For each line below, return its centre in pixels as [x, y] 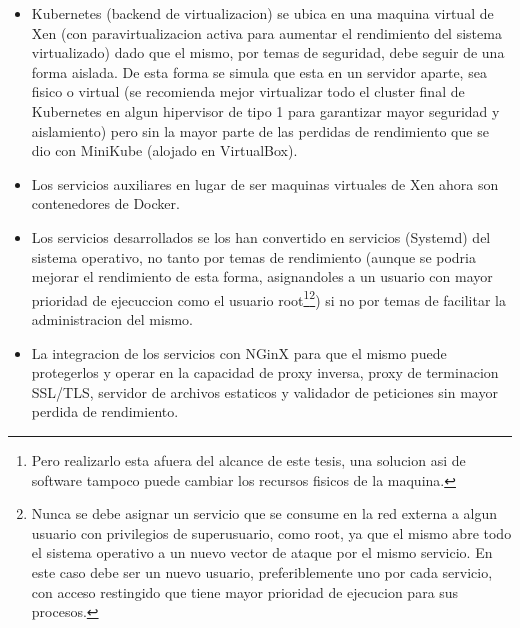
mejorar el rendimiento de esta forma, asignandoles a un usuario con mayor [262, 276]
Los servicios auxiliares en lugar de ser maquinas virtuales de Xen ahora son [265, 183]
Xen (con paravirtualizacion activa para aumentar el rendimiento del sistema [266, 32]
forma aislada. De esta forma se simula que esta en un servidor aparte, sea [259, 71]
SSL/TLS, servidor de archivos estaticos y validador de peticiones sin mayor [264, 391]
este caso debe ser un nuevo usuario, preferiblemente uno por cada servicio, [262, 571]
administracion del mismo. [112, 318]
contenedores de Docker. [105, 203]
